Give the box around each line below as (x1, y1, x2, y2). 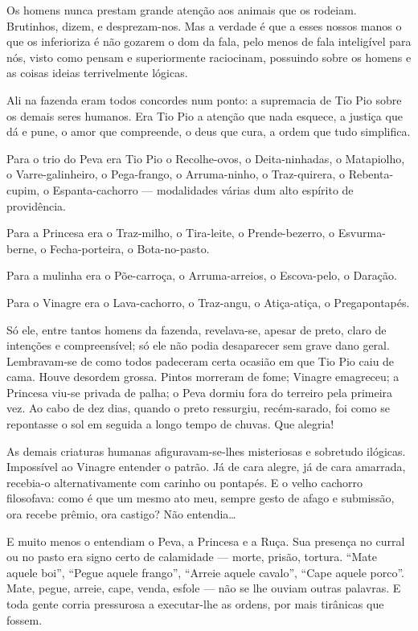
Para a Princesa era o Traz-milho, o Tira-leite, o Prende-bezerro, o (6, 224, 335, 241)
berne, (6, 240, 37, 256)
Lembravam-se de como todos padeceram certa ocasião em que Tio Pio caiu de (6, 352, 395, 369)
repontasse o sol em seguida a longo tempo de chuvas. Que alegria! (6, 416, 334, 432)
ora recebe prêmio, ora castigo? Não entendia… (6, 506, 236, 522)
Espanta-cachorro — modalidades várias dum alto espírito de (52, 181, 354, 198)
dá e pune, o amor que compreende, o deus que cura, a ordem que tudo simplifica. (6, 123, 411, 140)
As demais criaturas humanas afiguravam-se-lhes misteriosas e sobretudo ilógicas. (6, 442, 406, 459)
